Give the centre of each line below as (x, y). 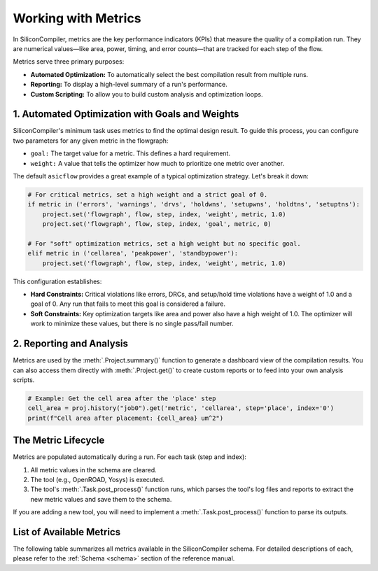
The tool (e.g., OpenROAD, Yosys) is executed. (97, 479)
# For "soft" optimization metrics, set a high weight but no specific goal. (164, 244)
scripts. (24, 380)
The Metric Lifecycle (59, 440)
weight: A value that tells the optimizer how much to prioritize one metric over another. (157, 163)
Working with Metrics (77, 18)
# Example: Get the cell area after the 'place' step (122, 398)
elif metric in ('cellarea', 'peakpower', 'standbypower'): (133, 253)
